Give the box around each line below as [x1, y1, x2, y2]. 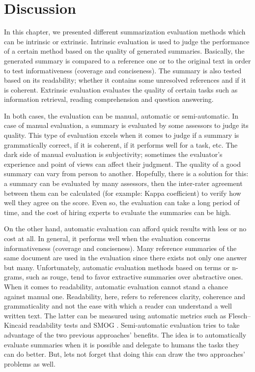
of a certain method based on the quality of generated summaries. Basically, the [4, 46, 245, 56]
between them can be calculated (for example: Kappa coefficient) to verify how [4, 187, 241, 198]
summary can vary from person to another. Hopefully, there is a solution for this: [4, 168, 249, 179]
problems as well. [4, 358, 56, 369]
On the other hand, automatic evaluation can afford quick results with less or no [4, 223, 247, 234]
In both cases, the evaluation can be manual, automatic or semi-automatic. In [4, 110, 239, 121]
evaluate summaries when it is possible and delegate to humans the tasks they [4, 339, 239, 349]
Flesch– [228, 310, 251, 320]
